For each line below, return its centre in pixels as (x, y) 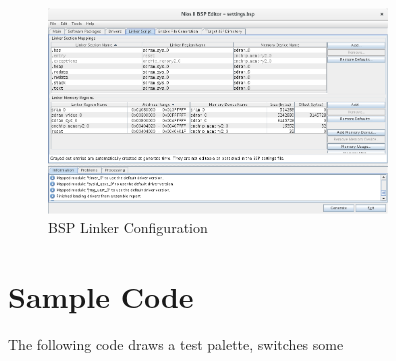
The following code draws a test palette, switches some (176, 344)
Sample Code (101, 296)
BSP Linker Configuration (128, 227)
